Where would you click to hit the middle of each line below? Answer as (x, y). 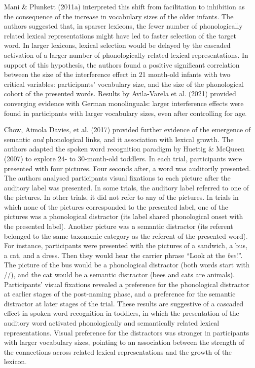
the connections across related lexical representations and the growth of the (118, 351)
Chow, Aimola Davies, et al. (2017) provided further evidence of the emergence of (127, 129)
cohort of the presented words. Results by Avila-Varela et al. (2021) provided (120, 93)
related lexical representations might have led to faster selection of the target (120, 35)
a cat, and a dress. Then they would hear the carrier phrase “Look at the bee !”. (123, 255)
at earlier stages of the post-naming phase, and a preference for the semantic (120, 294)
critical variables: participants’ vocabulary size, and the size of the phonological (124, 84)
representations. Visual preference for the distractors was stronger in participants (127, 332)
